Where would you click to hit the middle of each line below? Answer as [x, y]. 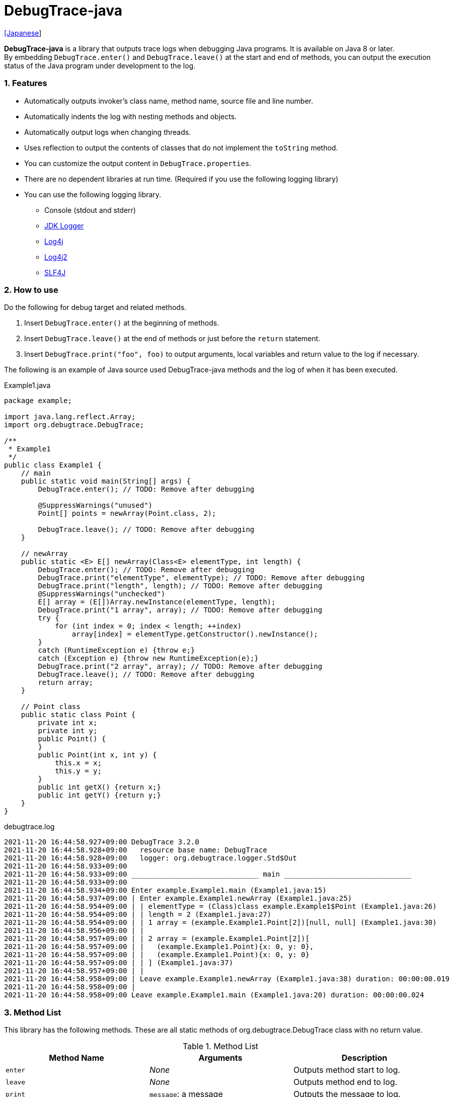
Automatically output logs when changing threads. [108, 132]
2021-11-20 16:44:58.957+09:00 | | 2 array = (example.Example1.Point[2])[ [157, 939]
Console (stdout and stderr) [90, 210]
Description [364, 1058]
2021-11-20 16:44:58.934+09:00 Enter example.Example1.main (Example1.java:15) [165, 890]
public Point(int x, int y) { [97, 755]
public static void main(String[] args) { [106, 481]
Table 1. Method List [220, 1046]
